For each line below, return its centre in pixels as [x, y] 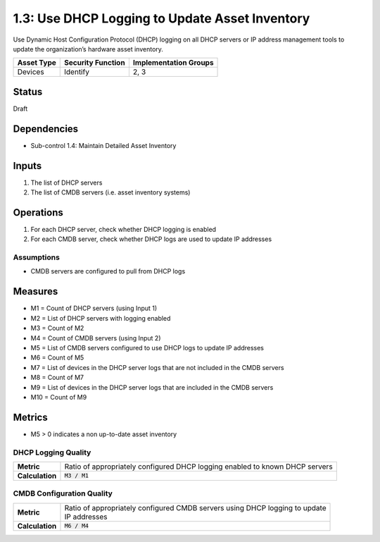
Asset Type [37, 63]
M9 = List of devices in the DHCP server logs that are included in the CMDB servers [152, 387]
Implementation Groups [173, 63]
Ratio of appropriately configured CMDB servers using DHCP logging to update [195, 507]
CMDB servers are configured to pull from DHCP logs [108, 271]
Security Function [95, 63]
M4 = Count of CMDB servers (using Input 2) [96, 338]
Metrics [31, 417]
